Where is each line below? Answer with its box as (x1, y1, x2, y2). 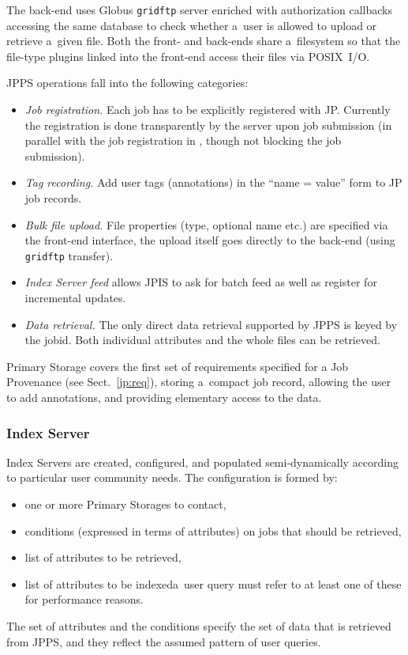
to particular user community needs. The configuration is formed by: (6, 469, 338, 486)
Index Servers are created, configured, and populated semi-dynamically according (6, 453, 399, 470)
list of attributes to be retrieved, (24, 549, 182, 566)
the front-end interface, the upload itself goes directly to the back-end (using (24, 232, 395, 248)
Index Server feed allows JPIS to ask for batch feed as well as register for (24, 274, 377, 290)
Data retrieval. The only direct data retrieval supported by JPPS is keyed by (24, 316, 398, 332)
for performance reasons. (24, 591, 144, 608)
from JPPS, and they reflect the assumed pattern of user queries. (6, 633, 321, 649)
